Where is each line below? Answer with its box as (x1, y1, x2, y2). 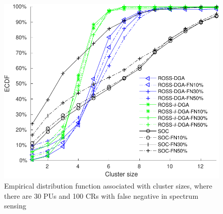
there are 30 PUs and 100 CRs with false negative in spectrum (4, 190, 199, 201)
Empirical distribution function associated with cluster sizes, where (4, 180, 212, 191)
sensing (4, 200, 26, 211)
